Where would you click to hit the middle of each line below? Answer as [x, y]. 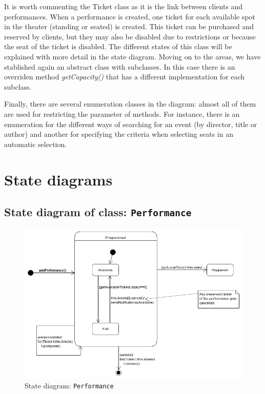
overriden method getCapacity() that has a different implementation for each [125, 77]
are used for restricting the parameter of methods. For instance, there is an [122, 113]
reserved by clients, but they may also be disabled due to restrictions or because [130, 36]
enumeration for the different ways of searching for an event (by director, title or [131, 124]
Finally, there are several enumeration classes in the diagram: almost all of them [130, 104]
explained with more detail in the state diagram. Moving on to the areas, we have [132, 56]
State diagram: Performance [69, 386]
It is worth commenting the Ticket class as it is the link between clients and [124, 6]
